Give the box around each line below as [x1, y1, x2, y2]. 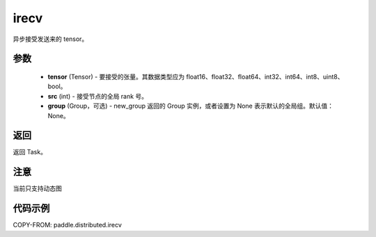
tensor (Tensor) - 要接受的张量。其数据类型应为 [47, 72, 185, 81]
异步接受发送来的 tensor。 [13, 35, 88, 43]
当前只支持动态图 [13, 184, 62, 193]
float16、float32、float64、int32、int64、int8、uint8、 [186, 72, 344, 81]
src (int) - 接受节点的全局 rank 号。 [47, 92, 148, 100]
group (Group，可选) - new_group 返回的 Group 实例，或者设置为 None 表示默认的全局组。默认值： [47, 101, 334, 111]
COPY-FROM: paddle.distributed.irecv [13, 221, 122, 229]
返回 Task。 [13, 148, 47, 156]
